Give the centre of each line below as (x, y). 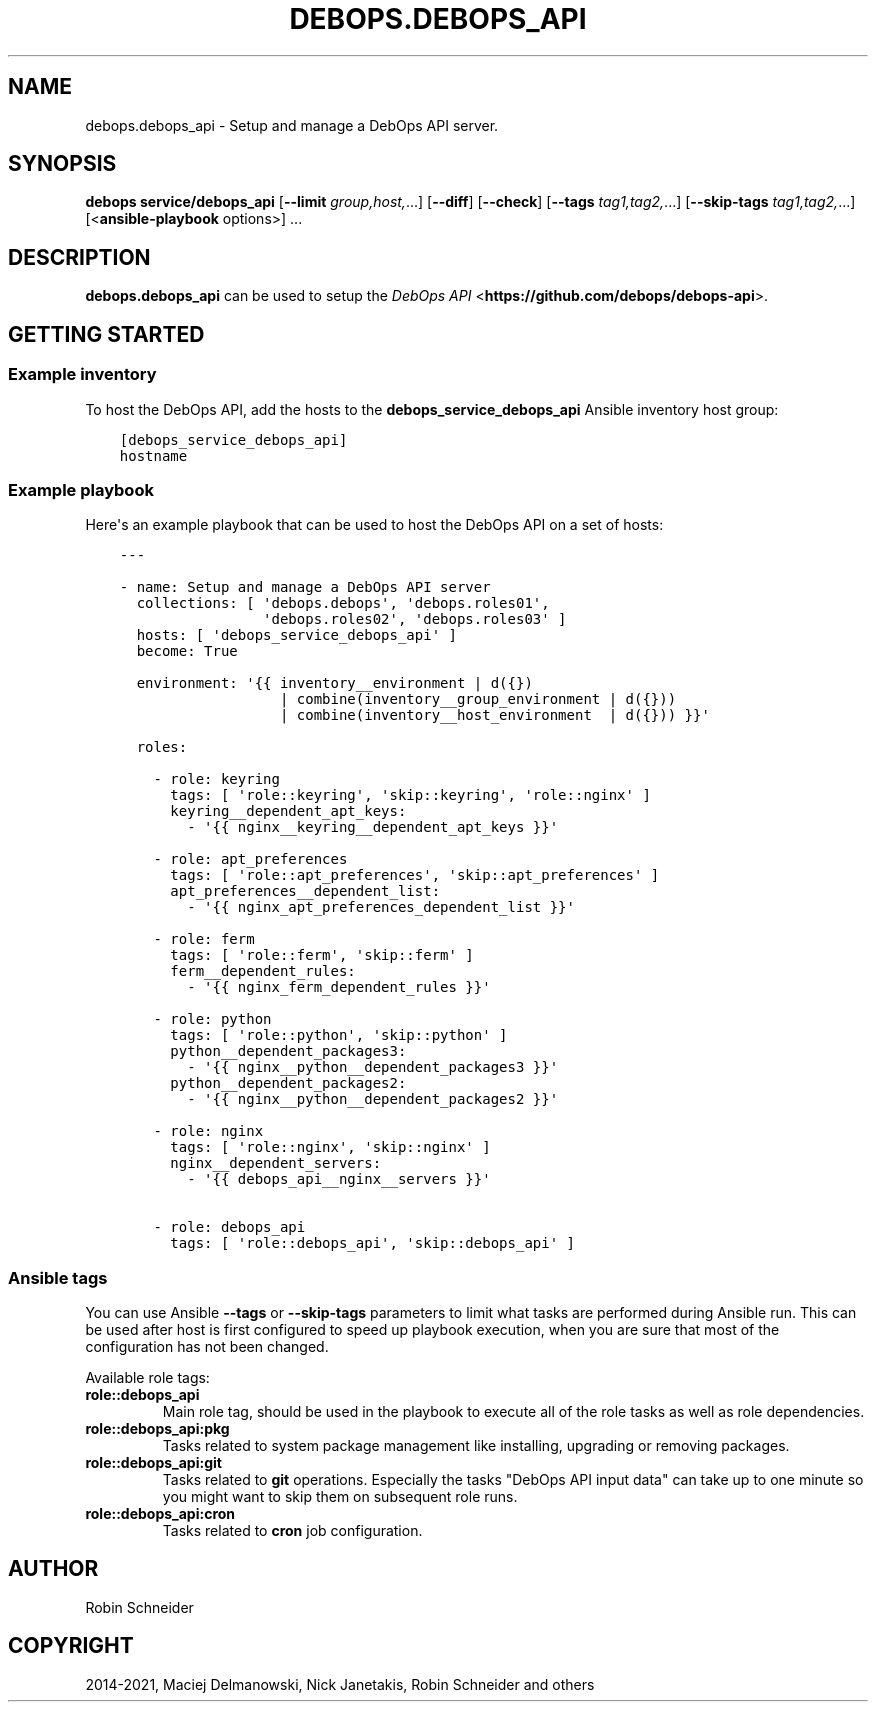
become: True (187, 651)
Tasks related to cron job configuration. (292, 1530)
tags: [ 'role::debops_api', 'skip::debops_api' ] (372, 1243)
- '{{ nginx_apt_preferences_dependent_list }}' (381, 907)
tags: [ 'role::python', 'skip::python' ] (339, 1035)
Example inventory (82, 374)
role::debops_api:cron (160, 1513)
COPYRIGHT (71, 1646)
